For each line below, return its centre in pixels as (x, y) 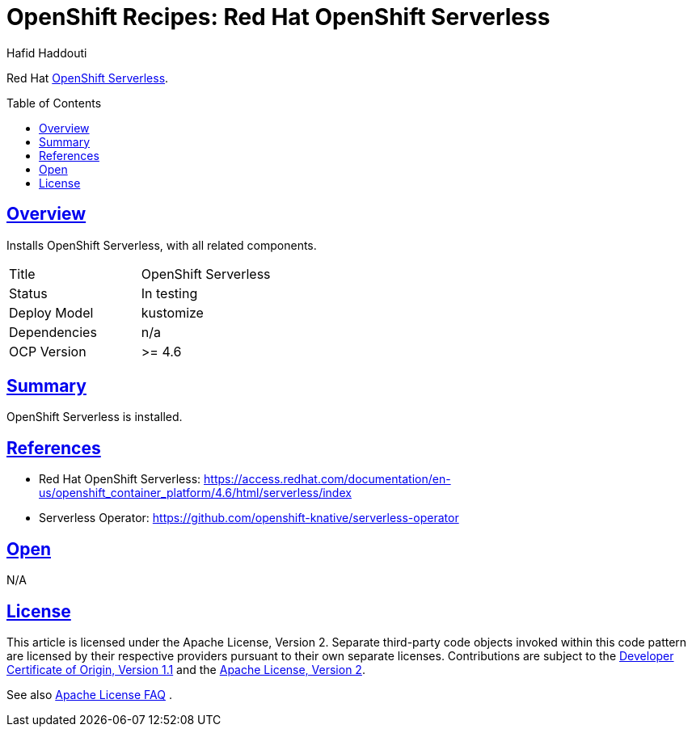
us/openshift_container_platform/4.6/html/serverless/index (195, 493)
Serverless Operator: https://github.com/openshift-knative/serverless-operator (249, 518)
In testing (169, 293)
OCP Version (48, 351)
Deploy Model (51, 312)
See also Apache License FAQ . (89, 694)
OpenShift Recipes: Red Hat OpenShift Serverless (278, 17)
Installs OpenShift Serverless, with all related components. (162, 245)
